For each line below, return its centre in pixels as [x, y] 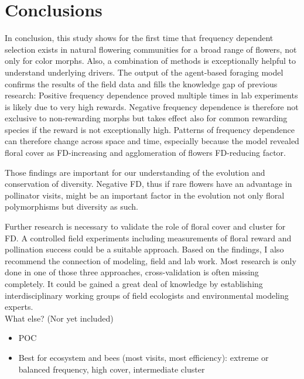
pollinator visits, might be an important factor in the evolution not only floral [145, 195]
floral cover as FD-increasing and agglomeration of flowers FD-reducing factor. [146, 153]
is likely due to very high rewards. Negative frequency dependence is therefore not [152, 106]
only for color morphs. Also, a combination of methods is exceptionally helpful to [151, 61]
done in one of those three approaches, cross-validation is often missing [132, 272]
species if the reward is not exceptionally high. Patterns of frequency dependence [150, 129]
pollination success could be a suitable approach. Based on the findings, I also [144, 249]
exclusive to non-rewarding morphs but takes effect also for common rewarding [146, 118]
